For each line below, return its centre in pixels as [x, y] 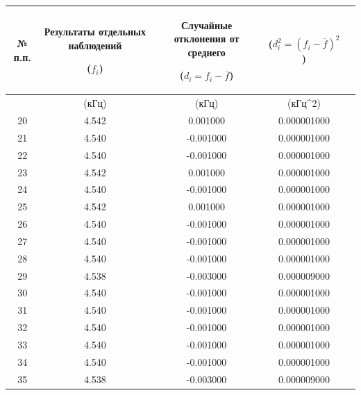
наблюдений [95, 45]
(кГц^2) [304, 103]
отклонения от [207, 39]
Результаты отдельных [95, 32]
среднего [207, 52]
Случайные [207, 25]
